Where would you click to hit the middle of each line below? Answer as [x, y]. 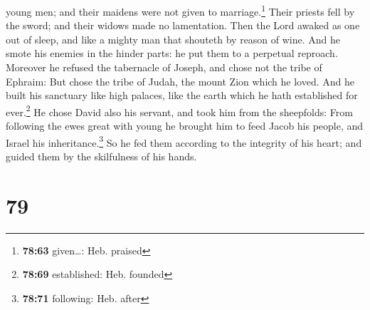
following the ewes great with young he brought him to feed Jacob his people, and [185, 126]
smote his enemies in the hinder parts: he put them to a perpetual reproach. [172, 53]
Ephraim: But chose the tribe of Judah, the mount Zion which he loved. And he [180, 81]
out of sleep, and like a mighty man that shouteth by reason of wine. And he [173, 39]
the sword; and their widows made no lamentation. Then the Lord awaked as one [183, 25]
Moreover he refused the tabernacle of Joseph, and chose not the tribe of [164, 67]
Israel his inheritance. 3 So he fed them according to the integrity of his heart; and [184, 141]
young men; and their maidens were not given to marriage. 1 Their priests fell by [180, 10]
